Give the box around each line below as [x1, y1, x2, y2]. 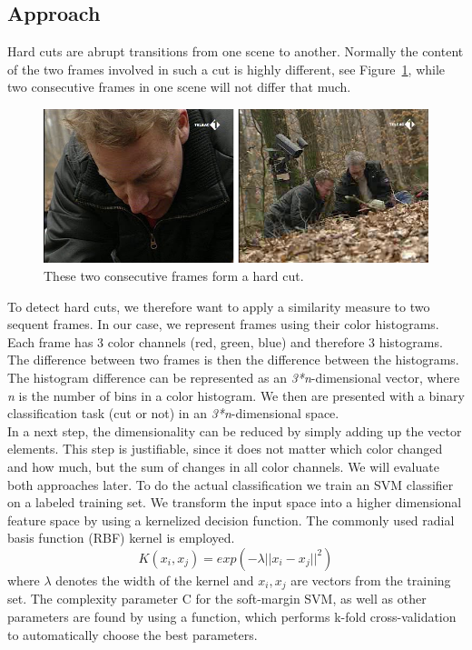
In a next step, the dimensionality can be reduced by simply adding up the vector [7, 421, 462, 440]
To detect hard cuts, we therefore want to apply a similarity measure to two [7, 296, 430, 315]
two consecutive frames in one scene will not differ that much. [7, 77, 351, 96]
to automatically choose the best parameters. [7, 625, 258, 644]
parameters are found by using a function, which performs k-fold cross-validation [7, 607, 457, 625]
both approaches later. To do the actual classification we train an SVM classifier [7, 475, 454, 494]
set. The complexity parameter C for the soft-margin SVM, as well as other [7, 589, 427, 608]
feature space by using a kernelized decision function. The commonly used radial [7, 510, 455, 529]
